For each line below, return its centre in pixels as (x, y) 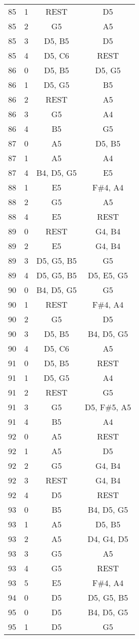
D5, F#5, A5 (108, 407)
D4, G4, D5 (108, 539)
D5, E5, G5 (108, 275)
